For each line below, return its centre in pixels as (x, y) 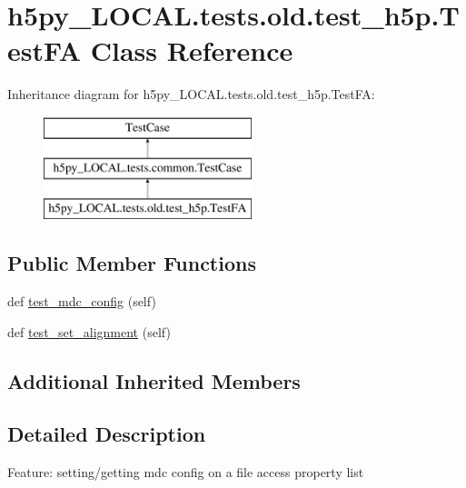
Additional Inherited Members (154, 380)
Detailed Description (107, 434)
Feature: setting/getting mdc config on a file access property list (186, 472)
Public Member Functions (132, 263)
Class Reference (192, 50)
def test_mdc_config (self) (82, 301)
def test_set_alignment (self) (89, 331)
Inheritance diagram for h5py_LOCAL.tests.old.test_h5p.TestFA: (191, 94)
